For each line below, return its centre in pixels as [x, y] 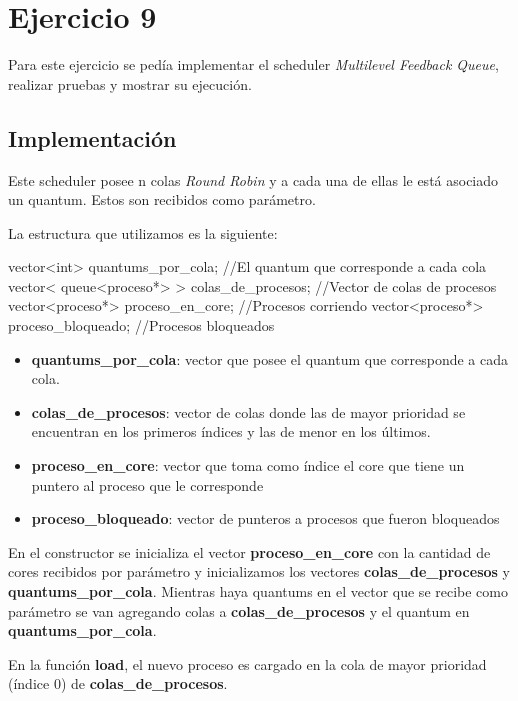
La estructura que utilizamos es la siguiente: [143, 232]
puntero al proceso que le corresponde [147, 484]
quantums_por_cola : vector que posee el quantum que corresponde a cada [270, 358]
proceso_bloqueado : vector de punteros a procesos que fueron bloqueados [265, 518]
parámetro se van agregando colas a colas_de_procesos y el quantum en [239, 610]
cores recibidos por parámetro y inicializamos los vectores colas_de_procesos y [259, 571]
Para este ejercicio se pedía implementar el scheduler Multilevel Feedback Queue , [253, 64]
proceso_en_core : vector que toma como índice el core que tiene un [248, 465]
